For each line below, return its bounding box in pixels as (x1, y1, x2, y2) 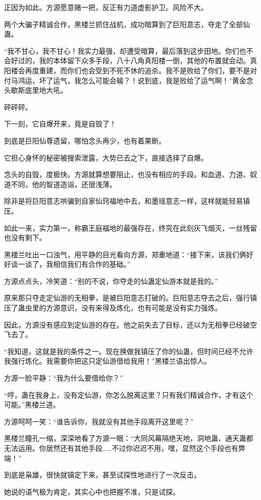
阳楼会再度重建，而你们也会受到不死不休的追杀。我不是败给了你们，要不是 (4, 65, 250, 75)
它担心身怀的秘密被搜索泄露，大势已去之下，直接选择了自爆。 (4, 152, 208, 162)
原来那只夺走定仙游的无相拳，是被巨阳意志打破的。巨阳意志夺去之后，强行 (4, 292, 250, 303)
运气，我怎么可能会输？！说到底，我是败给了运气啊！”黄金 (53, 75, 246, 85)
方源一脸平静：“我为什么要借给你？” (4, 373, 123, 383)
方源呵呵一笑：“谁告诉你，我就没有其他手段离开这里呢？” (4, 416, 194, 426)
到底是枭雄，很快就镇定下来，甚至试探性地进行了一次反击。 (4, 469, 201, 480)
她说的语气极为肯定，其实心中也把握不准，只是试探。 (4, 486, 180, 496)
